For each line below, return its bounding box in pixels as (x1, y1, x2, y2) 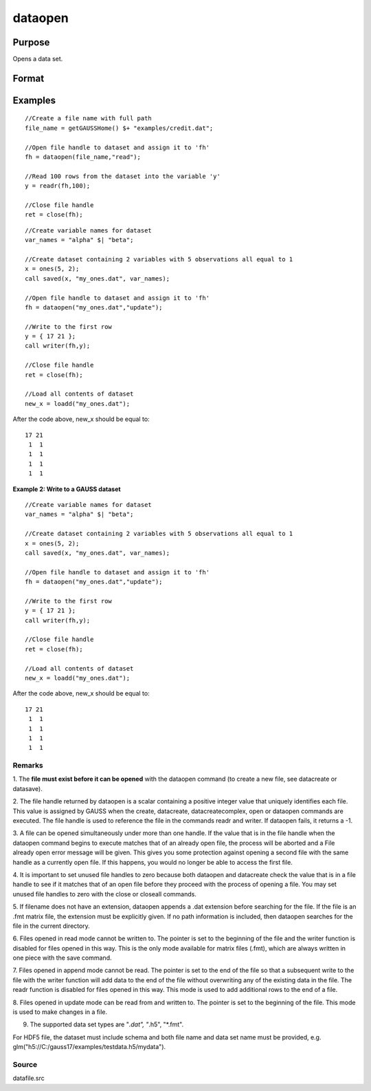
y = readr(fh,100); (25, 182, 91, 190)
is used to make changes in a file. (12, 1008, 108, 1016)
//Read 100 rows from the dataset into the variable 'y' (25, 172, 221, 180)
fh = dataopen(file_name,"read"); (25, 153, 141, 161)
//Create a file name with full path (25, 114, 153, 122)
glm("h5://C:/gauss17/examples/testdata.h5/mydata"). (12, 1043, 166, 1051)
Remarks (12, 761, 44, 770)
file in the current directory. (12, 922, 91, 930)
